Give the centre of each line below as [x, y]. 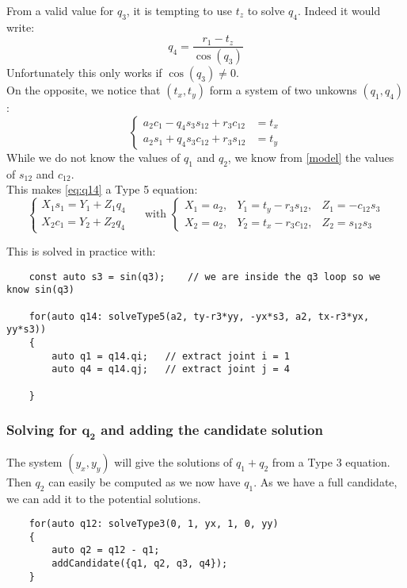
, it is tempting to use [179, 10]
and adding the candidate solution [212, 430]
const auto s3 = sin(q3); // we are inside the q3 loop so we [205, 277]
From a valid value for [60, 10]
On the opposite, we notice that [84, 90]
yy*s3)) [27, 330]
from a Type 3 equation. [331, 461]
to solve [266, 10]
